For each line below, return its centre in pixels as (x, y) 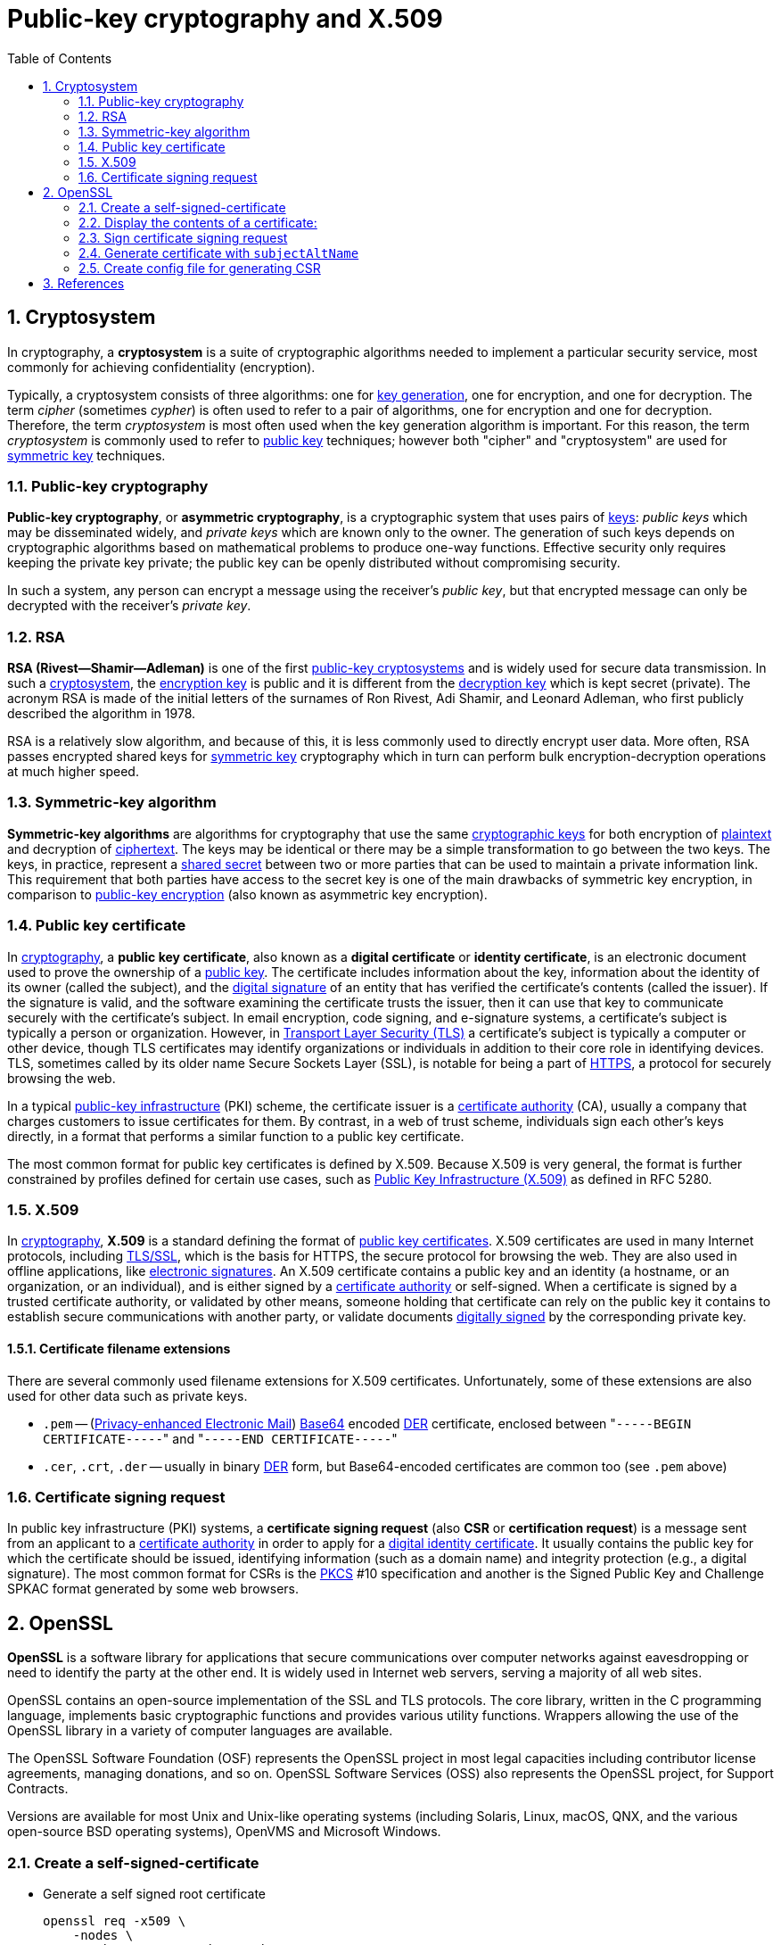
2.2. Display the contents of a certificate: (198, 222)
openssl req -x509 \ (115, 1920)
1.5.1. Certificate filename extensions (119, 1348)
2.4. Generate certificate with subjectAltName (219, 252)
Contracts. (38, 1789)
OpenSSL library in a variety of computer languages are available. (200, 1731)
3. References (84, 283)
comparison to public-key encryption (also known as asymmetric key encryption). (247, 894)
